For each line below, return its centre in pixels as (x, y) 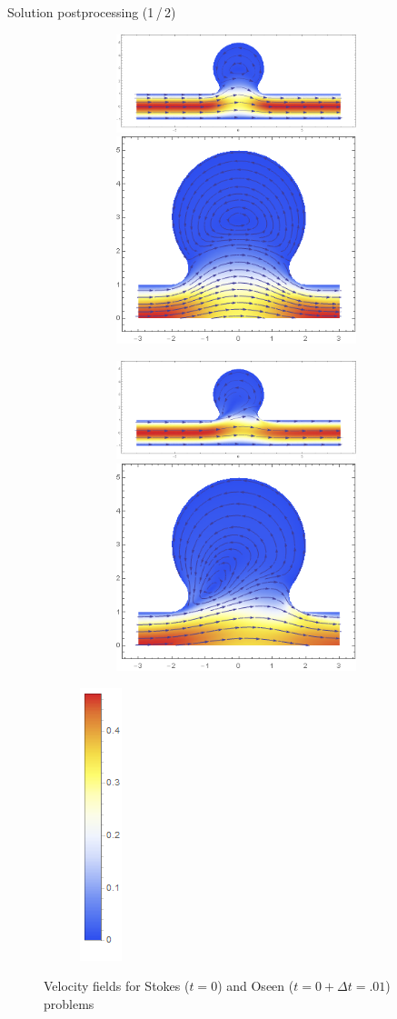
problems (69, 1003)
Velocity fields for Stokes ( (117, 986)
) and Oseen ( (256, 986)
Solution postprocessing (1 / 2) (92, 12)
